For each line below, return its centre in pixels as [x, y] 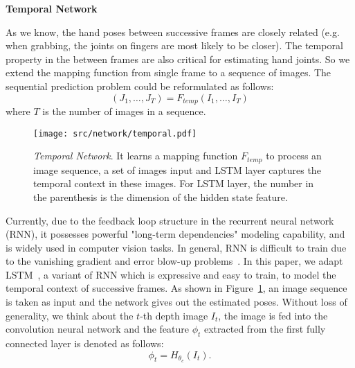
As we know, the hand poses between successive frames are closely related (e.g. [173, 32]
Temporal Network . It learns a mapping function [136, 156]
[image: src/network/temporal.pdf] [115, 133]
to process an [294, 156]
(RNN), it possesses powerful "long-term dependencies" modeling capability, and [175, 234]
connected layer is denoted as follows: [85, 343]
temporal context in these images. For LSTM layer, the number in [174, 183]
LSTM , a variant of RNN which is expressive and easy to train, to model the [171, 274]
